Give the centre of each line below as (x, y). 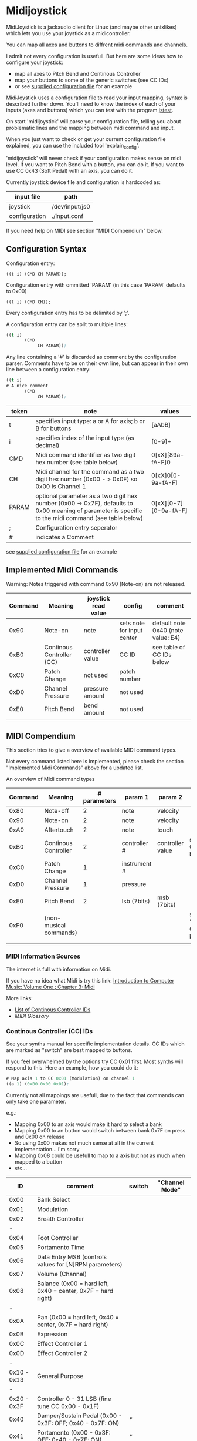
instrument (137, 864)
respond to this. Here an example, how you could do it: (72, 1067)
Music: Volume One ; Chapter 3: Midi (50, 987)
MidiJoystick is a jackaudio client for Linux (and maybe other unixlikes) (91, 27)
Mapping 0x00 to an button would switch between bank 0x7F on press (100, 1130)
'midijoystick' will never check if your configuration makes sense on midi (94, 158)
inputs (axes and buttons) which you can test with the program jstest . (90, 110)
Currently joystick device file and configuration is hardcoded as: (84, 182)
